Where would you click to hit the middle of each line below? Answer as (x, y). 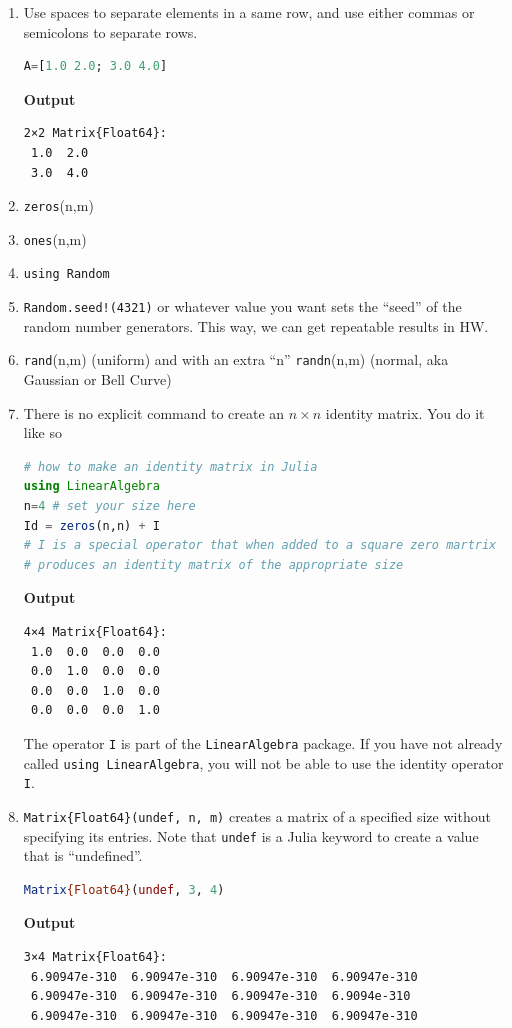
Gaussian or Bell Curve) (97, 379)
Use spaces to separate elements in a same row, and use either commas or (249, 12)
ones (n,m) (55, 238)
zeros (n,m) (58, 205)
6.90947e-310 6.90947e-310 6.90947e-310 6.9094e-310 (220, 996)
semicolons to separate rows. (110, 31)
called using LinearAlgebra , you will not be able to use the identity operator (263, 762)
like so (42, 432)
